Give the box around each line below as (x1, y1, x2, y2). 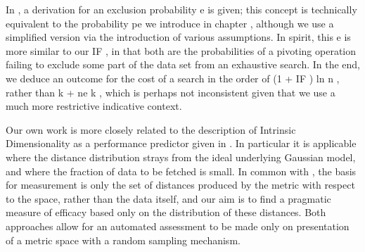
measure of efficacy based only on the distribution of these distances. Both (6, 205, 326, 220)
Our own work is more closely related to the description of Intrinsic (6, 122, 296, 137)
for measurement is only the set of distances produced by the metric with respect (6, 177, 355, 192)
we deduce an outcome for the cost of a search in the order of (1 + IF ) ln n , (6, 70, 340, 85)
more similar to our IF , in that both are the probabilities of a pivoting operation (6, 43, 357, 58)
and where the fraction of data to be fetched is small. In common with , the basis (6, 163, 357, 178)
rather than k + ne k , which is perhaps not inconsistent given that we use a (6, 84, 335, 99)
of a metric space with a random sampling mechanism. (6, 232, 241, 247)
